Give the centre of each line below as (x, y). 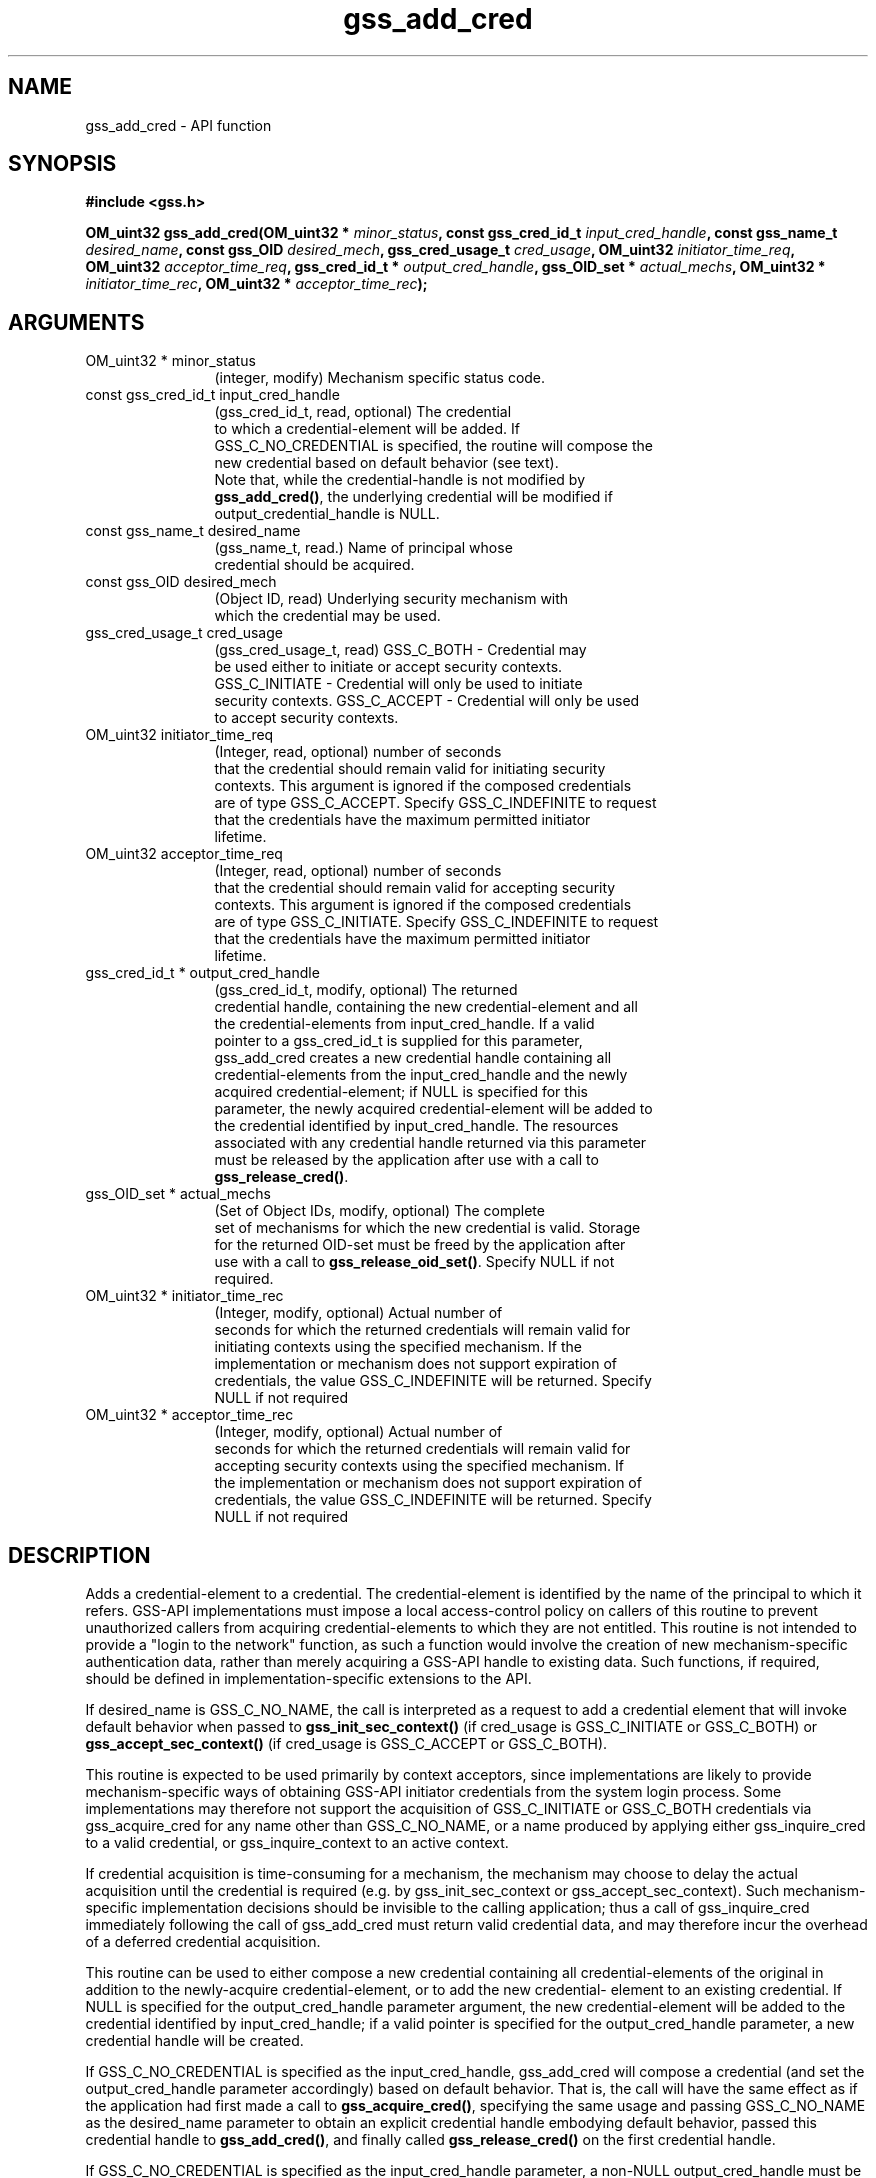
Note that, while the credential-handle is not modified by (399, 480)
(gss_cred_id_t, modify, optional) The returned (366, 990)
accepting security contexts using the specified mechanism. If (419, 1466)
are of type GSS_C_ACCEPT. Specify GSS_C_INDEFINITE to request (435, 803)
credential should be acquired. (314, 565)
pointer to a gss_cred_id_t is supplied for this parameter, (398, 1041)
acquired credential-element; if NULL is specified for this (401, 1092)
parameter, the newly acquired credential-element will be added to (433, 1109)
